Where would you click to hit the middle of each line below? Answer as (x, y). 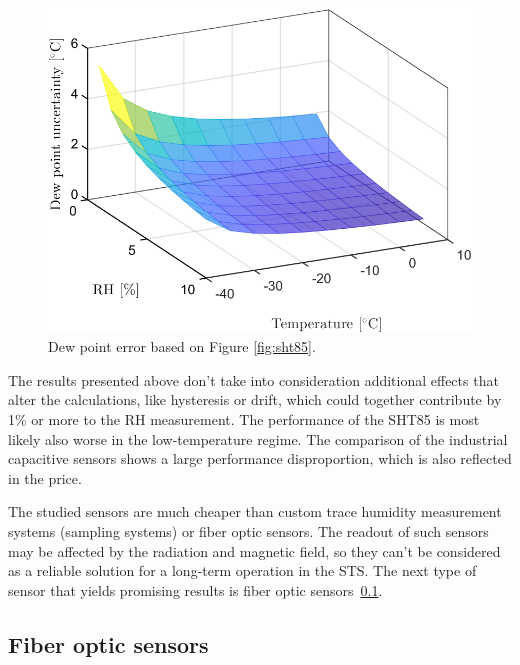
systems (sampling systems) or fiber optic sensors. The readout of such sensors (248, 530)
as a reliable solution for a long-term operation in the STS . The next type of (242, 570)
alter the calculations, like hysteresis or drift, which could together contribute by (255, 399)
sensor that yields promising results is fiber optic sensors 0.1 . (195, 589)
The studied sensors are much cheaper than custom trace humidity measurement (255, 511)
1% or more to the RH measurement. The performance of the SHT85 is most (244, 419)
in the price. (45, 477)
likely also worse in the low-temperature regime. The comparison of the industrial (258, 438)
